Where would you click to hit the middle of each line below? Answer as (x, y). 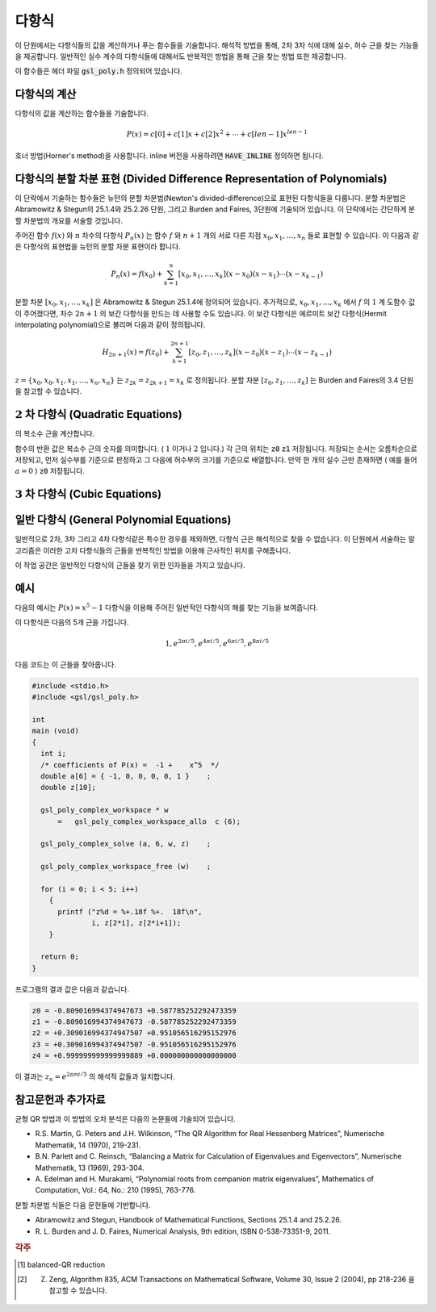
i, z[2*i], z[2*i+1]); (136, 923)
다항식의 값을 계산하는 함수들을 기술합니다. (82, 114)
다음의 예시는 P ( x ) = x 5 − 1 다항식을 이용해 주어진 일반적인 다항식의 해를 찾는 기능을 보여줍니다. (167, 607)
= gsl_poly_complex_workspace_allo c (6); (149, 821)
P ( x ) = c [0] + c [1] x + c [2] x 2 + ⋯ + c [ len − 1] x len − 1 (217, 134)
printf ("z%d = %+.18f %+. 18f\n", (130, 911)
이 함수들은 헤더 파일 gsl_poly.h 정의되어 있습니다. (99, 71)
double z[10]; (69, 788)
